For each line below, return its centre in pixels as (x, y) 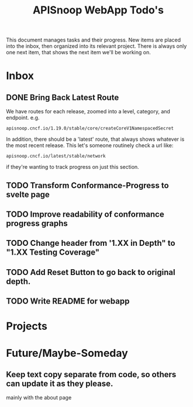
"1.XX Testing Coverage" (53, 253)
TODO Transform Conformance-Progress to (87, 185)
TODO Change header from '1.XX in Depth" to (91, 243)
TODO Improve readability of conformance (85, 214)
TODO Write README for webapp (68, 301)
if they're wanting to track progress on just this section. (73, 167)
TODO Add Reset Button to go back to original (91, 272)
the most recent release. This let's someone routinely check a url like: (90, 145)
